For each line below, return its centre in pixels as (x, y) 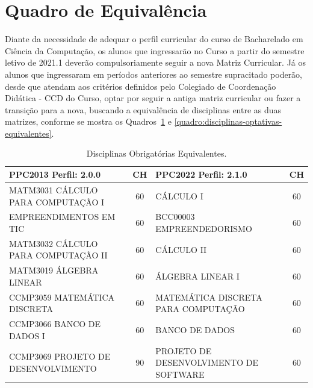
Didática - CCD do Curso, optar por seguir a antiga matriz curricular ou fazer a (153, 98)
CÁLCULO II (181, 249)
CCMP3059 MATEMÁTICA (62, 297)
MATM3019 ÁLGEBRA (54, 270)
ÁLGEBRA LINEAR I (197, 276)
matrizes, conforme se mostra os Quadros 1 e (88, 121)
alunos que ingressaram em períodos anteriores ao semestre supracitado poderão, (154, 74)
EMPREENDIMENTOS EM (62, 217)
